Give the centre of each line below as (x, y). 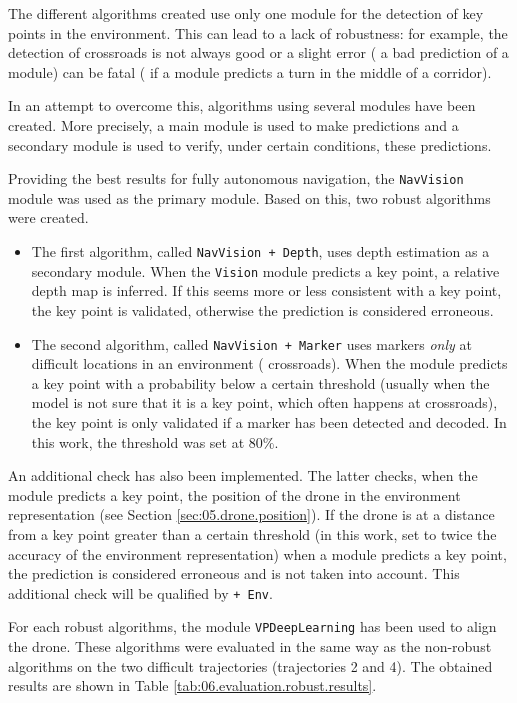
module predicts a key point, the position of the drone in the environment (234, 494)
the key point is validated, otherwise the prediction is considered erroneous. (262, 309)
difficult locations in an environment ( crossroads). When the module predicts (269, 363)
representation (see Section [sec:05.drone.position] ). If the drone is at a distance (251, 514)
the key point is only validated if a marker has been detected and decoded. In (269, 421)
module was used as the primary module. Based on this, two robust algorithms (249, 197)
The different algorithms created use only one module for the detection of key (246, 13)
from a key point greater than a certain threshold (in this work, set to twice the (252, 533)
